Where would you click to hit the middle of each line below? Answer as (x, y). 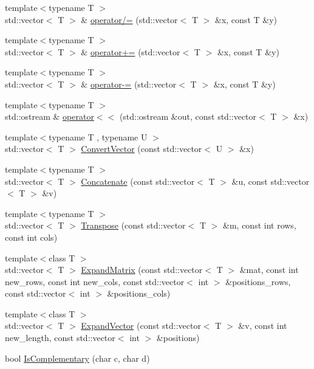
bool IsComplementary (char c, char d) (77, 358)
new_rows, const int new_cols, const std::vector (95, 281)
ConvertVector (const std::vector (142, 149)
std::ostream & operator (49, 116)
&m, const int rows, (260, 225)
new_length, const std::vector (60, 338)
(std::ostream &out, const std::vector (188, 116)
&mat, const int (269, 270)
